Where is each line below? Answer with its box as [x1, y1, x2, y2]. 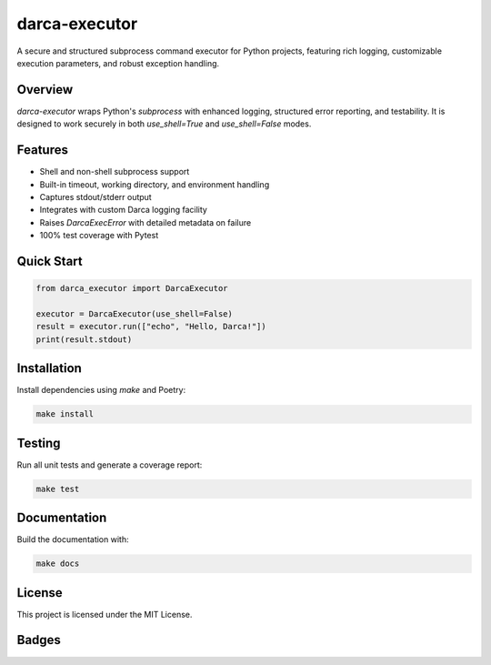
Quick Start [16, 253, 83, 268]
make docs [35, 559, 80, 569]
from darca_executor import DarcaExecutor [35, 283, 228, 294]
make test [35, 483, 80, 494]
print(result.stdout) [35, 334, 133, 345]
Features [16, 142, 68, 158]
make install [35, 409, 95, 419]
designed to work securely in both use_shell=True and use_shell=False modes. [16, 118, 312, 129]
